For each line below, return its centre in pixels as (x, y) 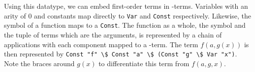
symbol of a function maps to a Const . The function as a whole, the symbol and (125, 25)
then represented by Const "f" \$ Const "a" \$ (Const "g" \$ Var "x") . (121, 54)
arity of (15, 15)
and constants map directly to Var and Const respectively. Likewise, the (143, 15)
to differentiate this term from (144, 63)
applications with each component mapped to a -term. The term (101, 44)
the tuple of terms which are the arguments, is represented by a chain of (113, 34)
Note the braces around (39, 63)
